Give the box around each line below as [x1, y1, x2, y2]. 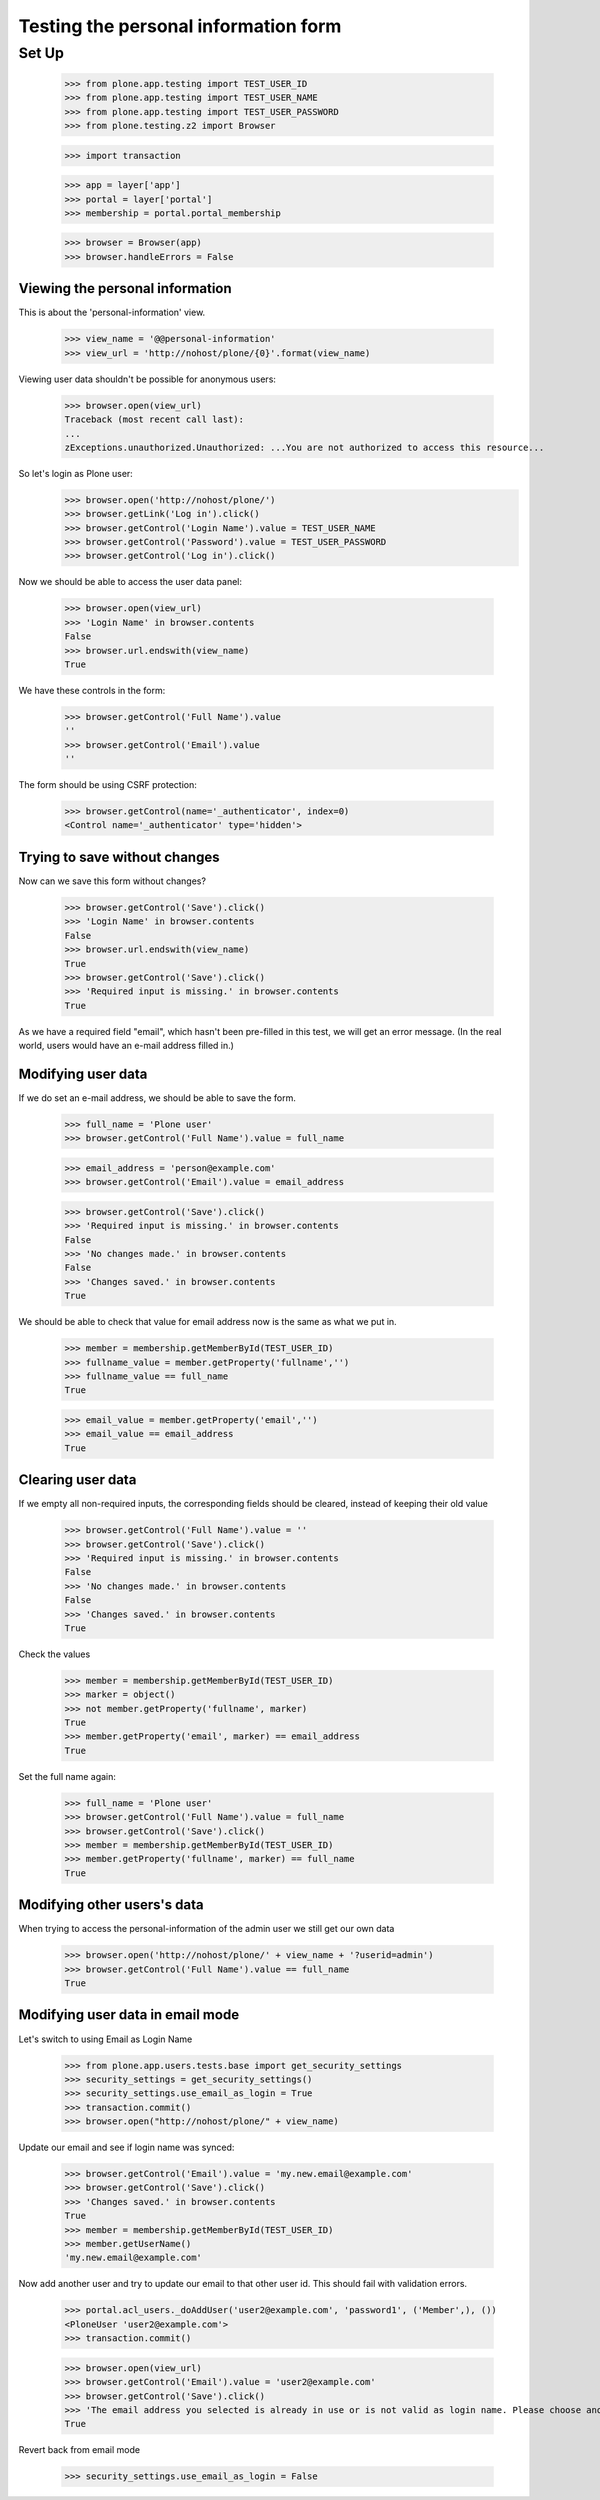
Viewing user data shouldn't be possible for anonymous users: [18, 373, 277, 385]
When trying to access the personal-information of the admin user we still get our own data [18, 1923, 395, 1935]
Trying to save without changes [18, 848, 220, 865]
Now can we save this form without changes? [18, 875, 207, 887]
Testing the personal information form [18, 15, 342, 37]
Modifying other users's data [18, 1896, 204, 1914]
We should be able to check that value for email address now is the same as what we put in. [18, 1316, 397, 1328]
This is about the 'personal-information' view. [18, 306, 206, 319]
